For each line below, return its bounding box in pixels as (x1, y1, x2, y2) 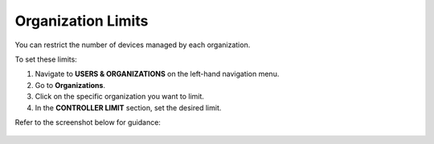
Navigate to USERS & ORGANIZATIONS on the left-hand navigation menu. (35, 69, 280, 79)
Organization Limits (14, 12, 149, 30)
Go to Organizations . (35, 80, 106, 90)
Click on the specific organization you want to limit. (35, 92, 205, 102)
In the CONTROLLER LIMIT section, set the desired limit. (35, 102, 222, 112)
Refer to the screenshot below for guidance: (14, 117, 161, 127)
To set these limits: (14, 54, 78, 64)
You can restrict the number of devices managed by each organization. (14, 40, 251, 50)
